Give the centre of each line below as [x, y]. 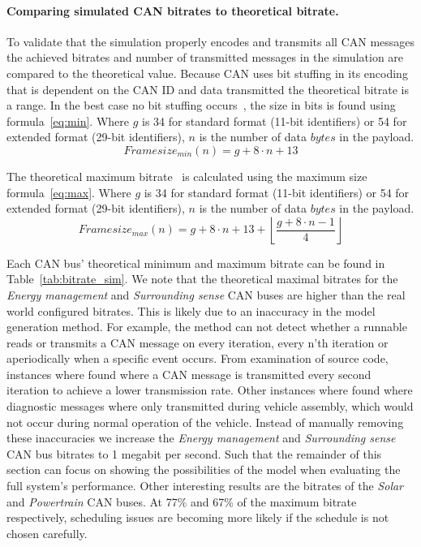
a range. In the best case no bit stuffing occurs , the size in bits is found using [201, 105]
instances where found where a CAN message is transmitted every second [189, 374]
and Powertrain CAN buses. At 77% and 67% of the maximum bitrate [182, 501]
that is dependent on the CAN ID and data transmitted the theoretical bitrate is [208, 89]
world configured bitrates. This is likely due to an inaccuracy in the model [191, 310]
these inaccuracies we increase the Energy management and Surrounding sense [201, 438]
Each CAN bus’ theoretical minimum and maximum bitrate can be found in [196, 263]
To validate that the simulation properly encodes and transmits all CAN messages [211, 41]
